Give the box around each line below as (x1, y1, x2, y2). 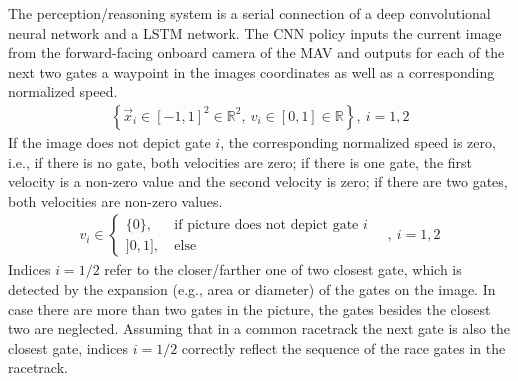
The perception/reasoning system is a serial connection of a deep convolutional (8, 3, 491, 23)
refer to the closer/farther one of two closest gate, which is (104, 259, 462, 280)
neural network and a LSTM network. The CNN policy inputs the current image (8, 22, 502, 43)
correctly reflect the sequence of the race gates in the (181, 337, 506, 358)
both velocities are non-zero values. (8, 190, 223, 211)
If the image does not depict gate (8, 132, 211, 152)
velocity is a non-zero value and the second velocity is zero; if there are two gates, (8, 171, 508, 192)
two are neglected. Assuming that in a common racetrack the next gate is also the (8, 318, 511, 339)
